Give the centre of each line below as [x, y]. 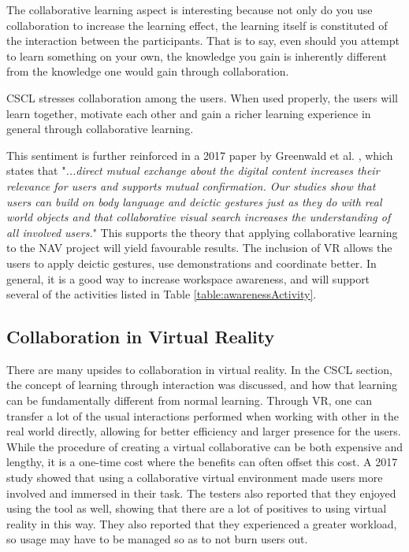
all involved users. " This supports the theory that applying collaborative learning [202, 232]
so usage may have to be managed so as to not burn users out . [157, 539]
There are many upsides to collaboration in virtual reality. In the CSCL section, [199, 369]
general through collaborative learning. [100, 129]
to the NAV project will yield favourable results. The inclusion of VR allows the [199, 248]
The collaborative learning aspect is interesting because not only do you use [190, 9]
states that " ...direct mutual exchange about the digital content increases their [193, 170]
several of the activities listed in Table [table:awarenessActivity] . [162, 294]
